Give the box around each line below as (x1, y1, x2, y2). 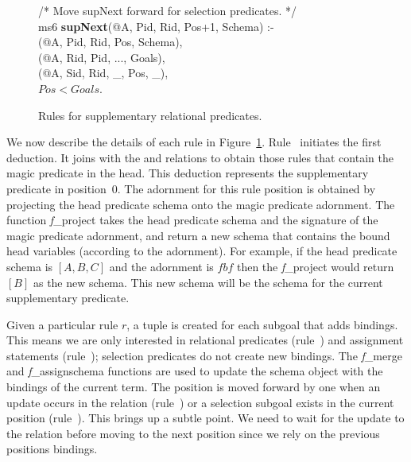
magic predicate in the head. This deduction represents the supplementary (6, 165, 369, 181)
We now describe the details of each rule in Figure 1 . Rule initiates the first (6, 134, 382, 150)
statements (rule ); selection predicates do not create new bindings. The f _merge (6, 347, 402, 363)
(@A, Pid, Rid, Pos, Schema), (38, 33, 183, 50)
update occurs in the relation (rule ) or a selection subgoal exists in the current (6, 394, 394, 410)
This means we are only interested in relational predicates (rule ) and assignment (6, 332, 404, 348)
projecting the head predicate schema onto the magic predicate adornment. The (6, 196, 395, 212)
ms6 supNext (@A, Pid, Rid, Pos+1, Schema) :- (38, 17, 274, 34)
